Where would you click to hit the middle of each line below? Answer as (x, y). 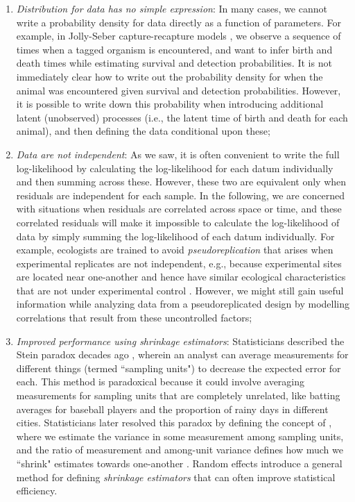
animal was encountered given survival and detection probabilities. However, (179, 90)
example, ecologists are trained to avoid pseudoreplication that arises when (175, 250)
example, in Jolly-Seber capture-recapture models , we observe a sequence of (179, 36)
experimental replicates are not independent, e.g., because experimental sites (179, 263)
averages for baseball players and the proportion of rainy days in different (172, 409)
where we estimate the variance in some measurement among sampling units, (180, 436)
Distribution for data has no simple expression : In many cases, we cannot (172, 8)
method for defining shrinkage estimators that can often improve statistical (176, 477)
